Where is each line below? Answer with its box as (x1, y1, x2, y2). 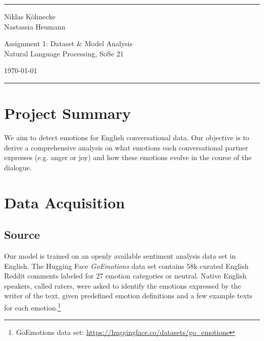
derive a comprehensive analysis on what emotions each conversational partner (4, 142, 248, 152)
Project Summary (4, 103, 131, 123)
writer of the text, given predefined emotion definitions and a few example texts (4, 290, 253, 301)
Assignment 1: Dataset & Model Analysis (4, 38, 133, 49)
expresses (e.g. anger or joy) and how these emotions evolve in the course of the (4, 152, 252, 163)
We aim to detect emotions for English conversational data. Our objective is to (4, 132, 249, 143)
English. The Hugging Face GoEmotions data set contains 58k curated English (4, 260, 249, 271)
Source (4, 227, 40, 242)
